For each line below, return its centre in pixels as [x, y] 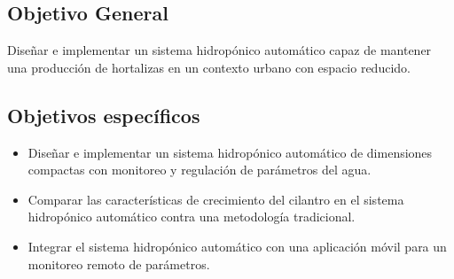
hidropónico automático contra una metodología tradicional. [192, 217]
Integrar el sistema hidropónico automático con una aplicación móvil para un [237, 246]
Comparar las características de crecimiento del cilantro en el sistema [216, 199]
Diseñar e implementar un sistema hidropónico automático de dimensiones [230, 152]
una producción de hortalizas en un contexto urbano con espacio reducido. [209, 67]
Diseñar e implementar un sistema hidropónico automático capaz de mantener [219, 50]
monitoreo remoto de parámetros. [119, 263]
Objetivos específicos [104, 115]
